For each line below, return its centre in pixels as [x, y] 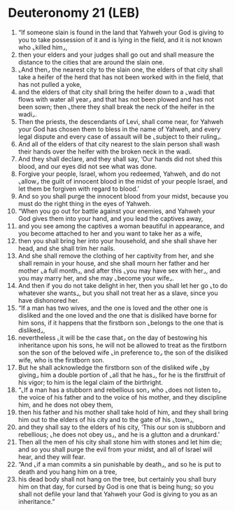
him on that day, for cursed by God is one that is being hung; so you [116, 486]
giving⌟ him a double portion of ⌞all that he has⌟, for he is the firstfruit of [122, 375]
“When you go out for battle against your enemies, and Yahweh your [116, 211]
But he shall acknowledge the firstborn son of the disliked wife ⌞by [114, 367]
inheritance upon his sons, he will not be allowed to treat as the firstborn [122, 345]
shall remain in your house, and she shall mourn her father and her [114, 263]
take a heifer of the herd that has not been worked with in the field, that [121, 77]
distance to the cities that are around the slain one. [91, 62]
